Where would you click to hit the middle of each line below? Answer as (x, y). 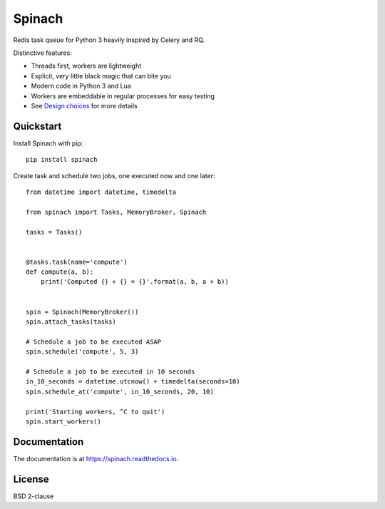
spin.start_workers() (63, 421)
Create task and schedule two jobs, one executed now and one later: (114, 175)
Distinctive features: (43, 53)
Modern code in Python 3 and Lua (81, 86)
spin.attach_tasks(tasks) (71, 322)
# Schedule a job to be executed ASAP (94, 341)
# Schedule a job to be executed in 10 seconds (111, 372)
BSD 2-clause (34, 496)
